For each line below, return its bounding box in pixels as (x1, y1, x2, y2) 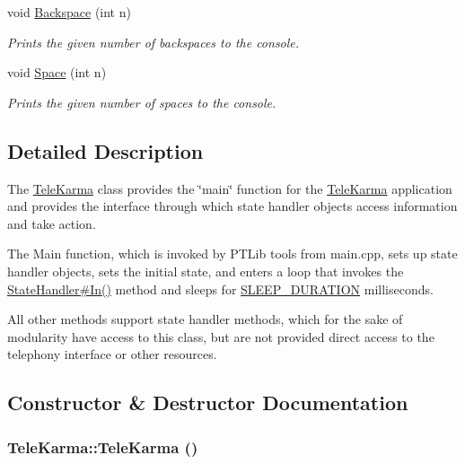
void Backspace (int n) (7, 3, 131, 21)
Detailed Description (7, 136, 204, 164)
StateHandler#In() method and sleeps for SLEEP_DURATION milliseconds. (7, 279, 434, 298)
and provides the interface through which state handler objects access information (7, 197, 458, 215)
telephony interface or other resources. (7, 345, 217, 363)
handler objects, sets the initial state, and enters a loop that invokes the (7, 261, 404, 280)
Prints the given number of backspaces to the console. (7, 32, 300, 51)
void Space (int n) (7, 63, 107, 82)
